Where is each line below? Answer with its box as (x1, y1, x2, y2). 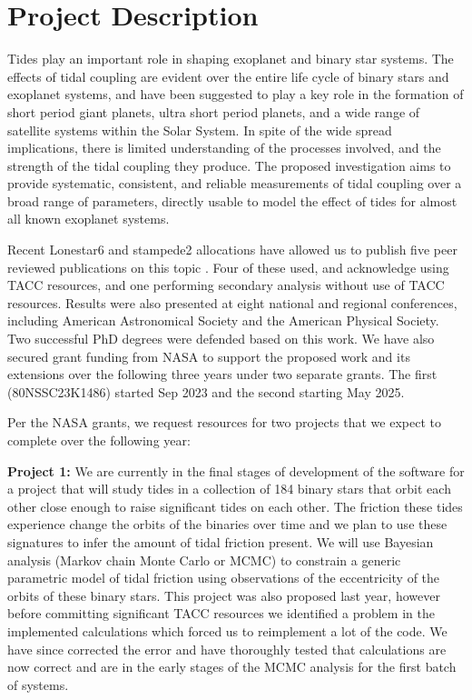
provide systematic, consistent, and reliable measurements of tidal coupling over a (7, 174, 462, 193)
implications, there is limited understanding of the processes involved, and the (7, 138, 441, 157)
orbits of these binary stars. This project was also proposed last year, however (7, 585, 440, 605)
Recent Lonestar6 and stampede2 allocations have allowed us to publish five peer (7, 240, 457, 259)
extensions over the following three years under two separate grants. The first (7, 365, 438, 384)
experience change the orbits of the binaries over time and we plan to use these (7, 515, 447, 534)
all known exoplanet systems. (7, 209, 170, 228)
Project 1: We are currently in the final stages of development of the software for (7, 461, 465, 480)
